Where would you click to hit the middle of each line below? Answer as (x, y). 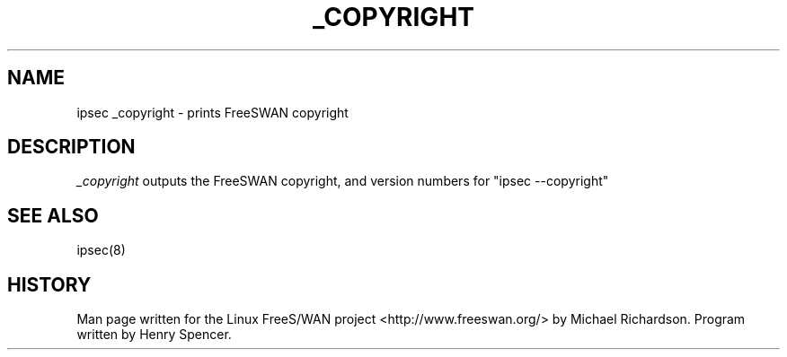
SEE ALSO (53, 215)
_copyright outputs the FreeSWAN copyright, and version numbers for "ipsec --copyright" (343, 181)
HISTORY (49, 284)
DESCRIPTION (71, 147)
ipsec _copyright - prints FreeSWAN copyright (212, 112)
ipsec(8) (101, 250)
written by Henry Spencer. (154, 335)
